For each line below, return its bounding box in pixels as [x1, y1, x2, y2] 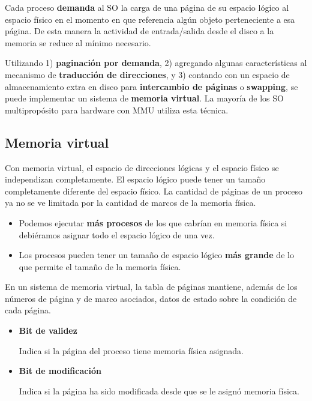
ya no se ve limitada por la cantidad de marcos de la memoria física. [5, 196, 256, 209]
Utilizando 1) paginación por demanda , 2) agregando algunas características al [5, 56, 307, 69]
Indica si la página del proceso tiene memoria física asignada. [19, 344, 244, 357]
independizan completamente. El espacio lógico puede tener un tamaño [5, 173, 266, 185]
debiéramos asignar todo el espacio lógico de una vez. [19, 228, 215, 241]
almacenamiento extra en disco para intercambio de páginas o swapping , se [5, 80, 298, 92]
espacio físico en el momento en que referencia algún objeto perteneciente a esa [5, 13, 295, 25]
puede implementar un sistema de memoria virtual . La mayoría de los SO [5, 92, 284, 104]
